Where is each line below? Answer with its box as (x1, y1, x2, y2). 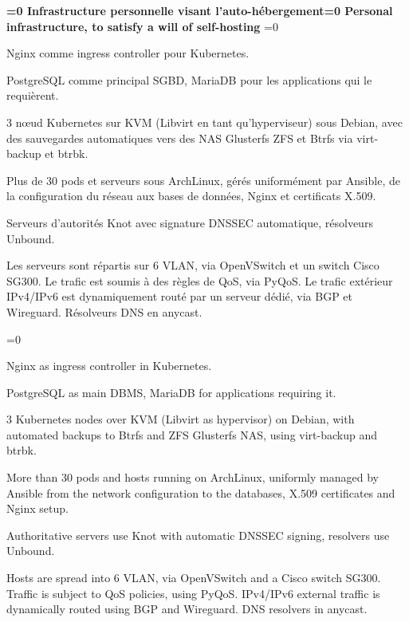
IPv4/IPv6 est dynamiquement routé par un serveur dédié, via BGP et (6, 288, 353, 305)
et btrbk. (45, 145, 88, 162)
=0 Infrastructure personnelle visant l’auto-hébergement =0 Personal (6, 2, 393, 18)
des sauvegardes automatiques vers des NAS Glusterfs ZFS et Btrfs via (6, 129, 353, 146)
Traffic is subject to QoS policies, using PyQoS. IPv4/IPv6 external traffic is (6, 585, 380, 601)
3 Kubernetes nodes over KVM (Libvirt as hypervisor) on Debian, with (6, 411, 355, 427)
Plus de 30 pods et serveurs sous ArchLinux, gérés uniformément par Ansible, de (6, 171, 400, 188)
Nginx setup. (6, 500, 69, 517)
